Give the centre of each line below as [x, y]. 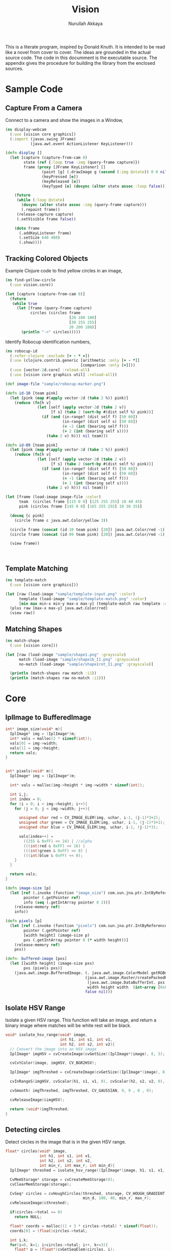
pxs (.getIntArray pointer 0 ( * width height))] [76, 940]
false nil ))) [99, 992]
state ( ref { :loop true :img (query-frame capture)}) [82, 162]
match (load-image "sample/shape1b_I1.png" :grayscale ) [79, 659]
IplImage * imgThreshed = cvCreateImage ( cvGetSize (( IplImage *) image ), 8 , [89, 1072]
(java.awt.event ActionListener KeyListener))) [82, 144]
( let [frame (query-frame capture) [54, 308]
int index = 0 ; [26, 799]
